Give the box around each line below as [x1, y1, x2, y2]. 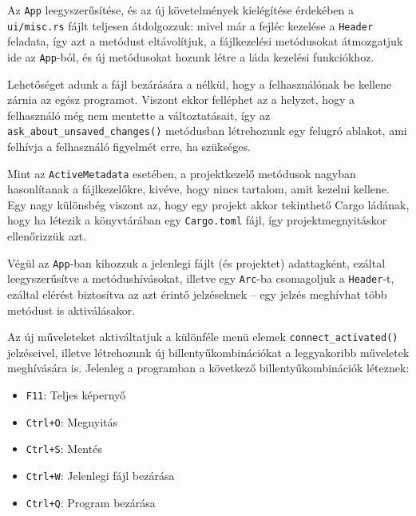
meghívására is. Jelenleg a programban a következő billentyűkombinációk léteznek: [7, 359, 410, 376]
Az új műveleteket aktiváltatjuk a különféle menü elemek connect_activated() [7, 328, 398, 345]
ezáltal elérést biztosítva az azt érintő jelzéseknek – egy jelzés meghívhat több [7, 286, 387, 302]
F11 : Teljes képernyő [26, 387, 126, 403]
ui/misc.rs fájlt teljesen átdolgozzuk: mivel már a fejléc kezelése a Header [7, 17, 374, 34]
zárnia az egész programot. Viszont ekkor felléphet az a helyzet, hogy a [7, 91, 355, 108]
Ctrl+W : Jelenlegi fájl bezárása [26, 467, 175, 483]
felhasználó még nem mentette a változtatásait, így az [7, 106, 271, 123]
